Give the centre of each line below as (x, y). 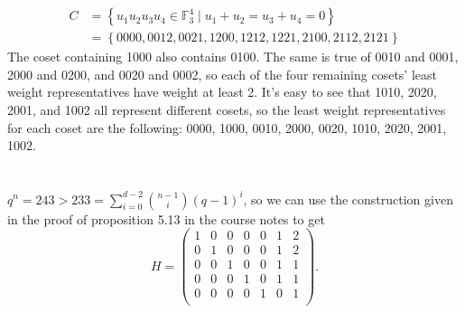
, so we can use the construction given (348, 199)
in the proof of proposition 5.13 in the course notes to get (166, 218)
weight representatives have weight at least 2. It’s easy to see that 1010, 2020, (222, 92)
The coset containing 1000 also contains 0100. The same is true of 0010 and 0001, (233, 57)
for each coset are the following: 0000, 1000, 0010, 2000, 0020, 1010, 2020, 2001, (227, 127)
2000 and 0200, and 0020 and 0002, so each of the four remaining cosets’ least (222, 74)
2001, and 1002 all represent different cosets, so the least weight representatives (227, 110)
